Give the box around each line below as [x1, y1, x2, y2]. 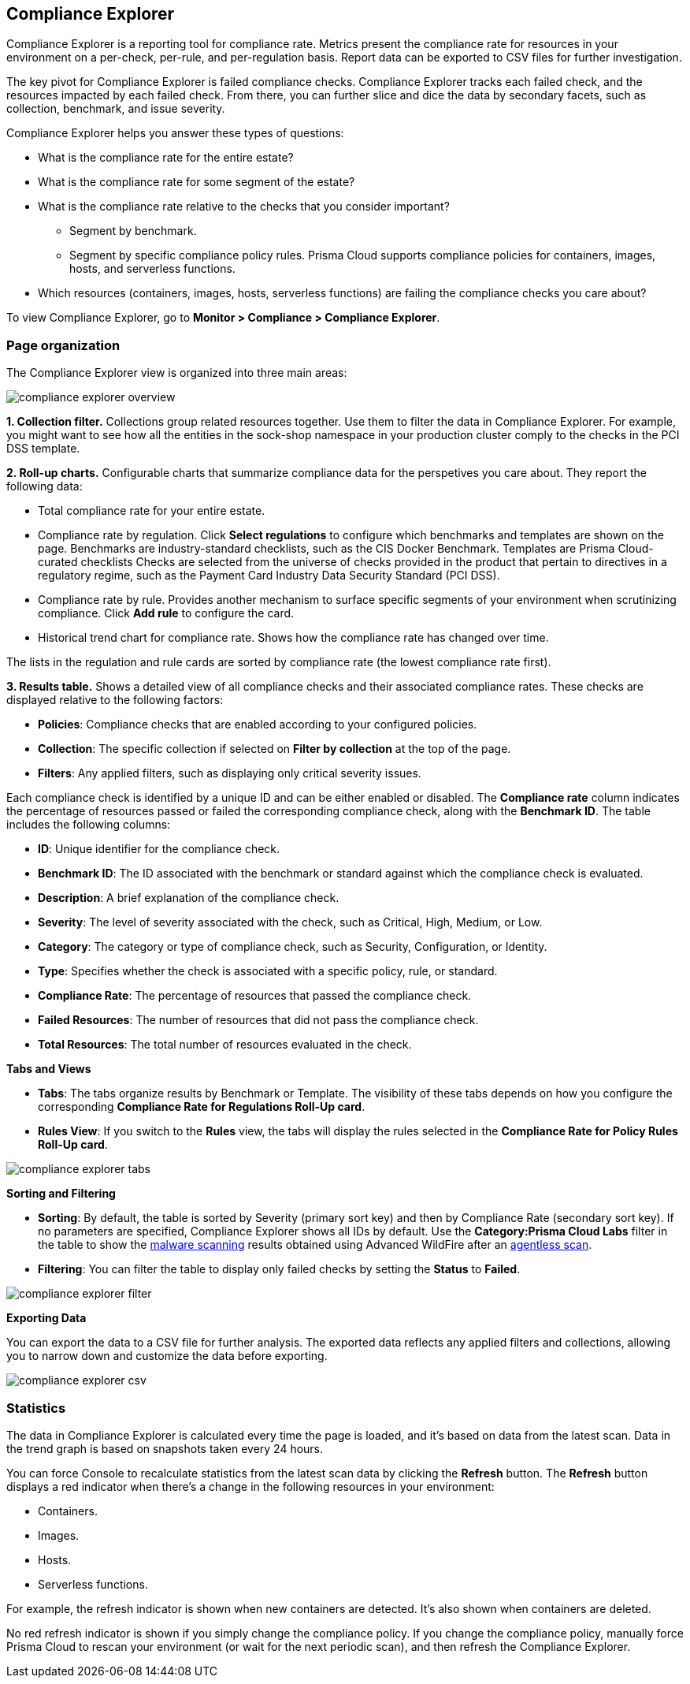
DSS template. [6, 441, 80, 456]
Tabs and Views [6, 1062, 91, 1076]
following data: [6, 479, 83, 494]
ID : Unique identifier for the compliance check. [38, 842, 280, 856]
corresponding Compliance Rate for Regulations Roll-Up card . [38, 1100, 365, 1114]
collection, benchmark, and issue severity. [6, 102, 225, 116]
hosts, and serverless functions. [69, 262, 236, 276]
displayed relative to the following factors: [6, 693, 224, 707]
